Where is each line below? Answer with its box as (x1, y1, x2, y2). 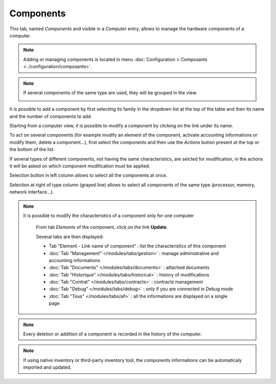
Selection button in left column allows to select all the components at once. (9, 172, 168, 179)
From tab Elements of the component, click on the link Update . (36, 224, 168, 230)
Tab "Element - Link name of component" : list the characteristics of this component (49, 243, 226, 249)
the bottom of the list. (9, 146, 55, 153)
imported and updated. (23, 364, 72, 371)
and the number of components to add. (9, 113, 92, 119)
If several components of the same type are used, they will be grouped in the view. (23, 90, 197, 96)
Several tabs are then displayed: (36, 233, 104, 240)
